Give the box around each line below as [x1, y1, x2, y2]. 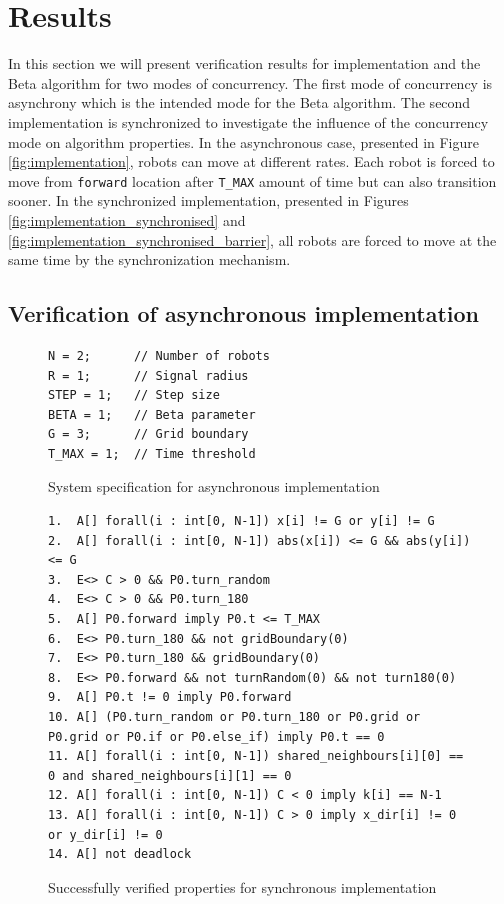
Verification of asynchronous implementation [8, 298, 480, 329]
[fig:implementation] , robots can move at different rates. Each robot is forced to [8, 151, 495, 172]
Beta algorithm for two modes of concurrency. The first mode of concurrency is [8, 72, 493, 93]
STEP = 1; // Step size [48, 388, 220, 403]
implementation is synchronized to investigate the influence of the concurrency [8, 111, 489, 132]
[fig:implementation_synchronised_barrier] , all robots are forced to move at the [8, 229, 497, 250]
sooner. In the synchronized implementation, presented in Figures [8, 190, 409, 211]
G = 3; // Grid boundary [48, 427, 249, 442]
